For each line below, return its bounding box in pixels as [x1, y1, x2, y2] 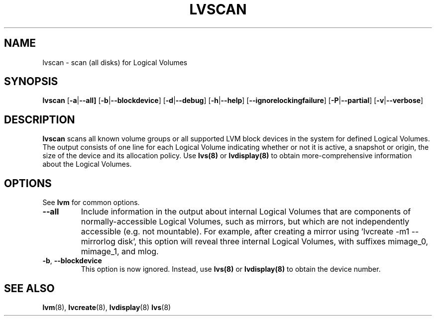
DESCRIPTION [4, 113, 75, 126]
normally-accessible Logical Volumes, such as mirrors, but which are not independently [81, 216, 410, 227]
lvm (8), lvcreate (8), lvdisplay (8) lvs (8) [42, 303, 171, 312]
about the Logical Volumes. [42, 160, 132, 169]
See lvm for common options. [42, 198, 140, 207]
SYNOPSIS [4, 75, 58, 88]
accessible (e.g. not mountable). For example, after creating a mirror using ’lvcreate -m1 [81, 226, 410, 237]
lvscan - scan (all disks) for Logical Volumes [42, 58, 188, 67]
